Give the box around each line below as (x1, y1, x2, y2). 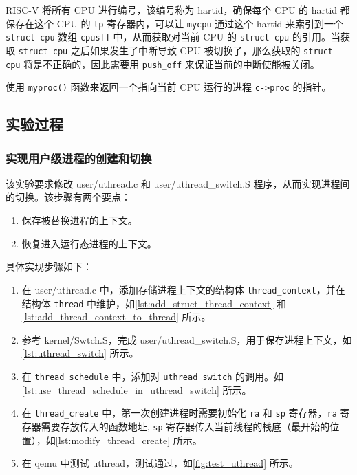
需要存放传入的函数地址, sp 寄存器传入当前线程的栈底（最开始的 (41, 419, 330, 433)
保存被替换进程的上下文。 (21, 213, 138, 228)
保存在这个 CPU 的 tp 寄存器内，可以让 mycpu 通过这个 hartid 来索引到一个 (6, 16, 343, 30)
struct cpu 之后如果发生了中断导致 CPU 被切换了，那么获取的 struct (18, 43, 334, 57)
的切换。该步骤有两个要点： (6, 190, 131, 204)
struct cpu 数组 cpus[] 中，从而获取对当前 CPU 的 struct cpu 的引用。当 (6, 30, 340, 44)
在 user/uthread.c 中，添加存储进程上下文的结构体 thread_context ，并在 (21, 282, 345, 296)
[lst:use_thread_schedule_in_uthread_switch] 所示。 (21, 382, 252, 397)
